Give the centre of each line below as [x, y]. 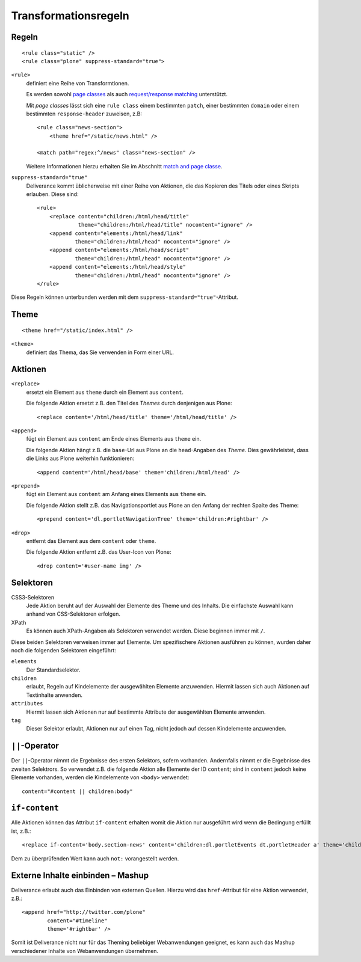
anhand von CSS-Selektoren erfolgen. [73, 614]
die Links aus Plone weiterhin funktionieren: [80, 458]
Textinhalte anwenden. [54, 695]
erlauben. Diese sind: [52, 194]
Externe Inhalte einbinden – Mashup [80, 876]
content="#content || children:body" [78, 791]
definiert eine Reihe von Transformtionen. [78, 83]
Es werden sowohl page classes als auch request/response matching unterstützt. [127, 94]
